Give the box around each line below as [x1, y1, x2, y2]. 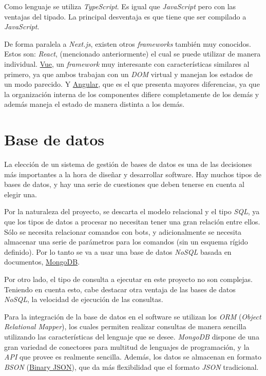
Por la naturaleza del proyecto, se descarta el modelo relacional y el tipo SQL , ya [4, 206, 260, 217]
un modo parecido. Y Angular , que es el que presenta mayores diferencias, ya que [4, 79, 260, 89]
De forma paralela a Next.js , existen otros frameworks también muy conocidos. [4, 38, 251, 49]
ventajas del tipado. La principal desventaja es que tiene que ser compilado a [4, 11, 246, 22]
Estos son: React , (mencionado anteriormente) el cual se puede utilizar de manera [4, 48, 261, 59]
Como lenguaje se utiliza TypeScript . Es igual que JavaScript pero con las [4, 1, 236, 11]
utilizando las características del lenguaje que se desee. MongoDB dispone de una [4, 331, 259, 342]
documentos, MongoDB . [4, 256, 80, 267]
